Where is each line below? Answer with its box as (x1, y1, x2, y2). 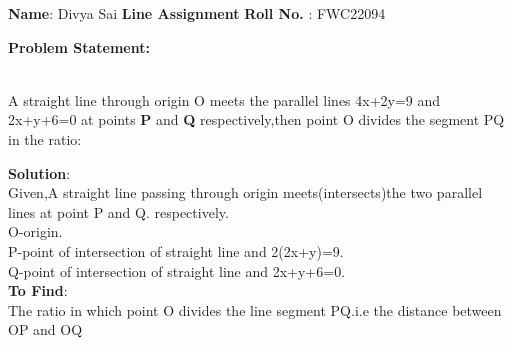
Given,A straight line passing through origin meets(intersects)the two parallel (8, 182, 483, 203)
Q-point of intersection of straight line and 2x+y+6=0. (8, 260, 346, 281)
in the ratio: (8, 128, 82, 149)
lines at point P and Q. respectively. (8, 201, 229, 222)
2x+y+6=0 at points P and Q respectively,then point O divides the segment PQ (8, 109, 505, 130)
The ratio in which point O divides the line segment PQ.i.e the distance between (8, 299, 502, 320)
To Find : (8, 280, 68, 301)
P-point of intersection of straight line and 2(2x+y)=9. (8, 240, 344, 261)
